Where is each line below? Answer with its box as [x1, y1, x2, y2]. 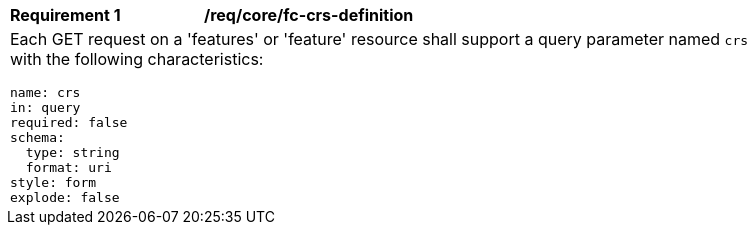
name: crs [10, 85, 81, 100]
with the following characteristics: [10, 49, 264, 69]
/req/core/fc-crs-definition [204, 5, 414, 25]
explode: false [10, 190, 120, 205]
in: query [10, 100, 81, 115]
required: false [10, 115, 128, 130]
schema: [10, 130, 65, 145]
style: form [10, 175, 97, 190]
